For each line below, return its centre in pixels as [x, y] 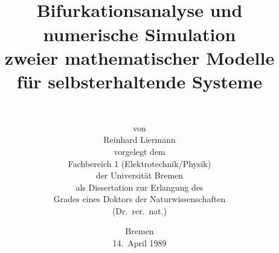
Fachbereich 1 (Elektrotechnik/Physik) [139, 163]
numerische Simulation [139, 34]
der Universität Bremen [139, 175]
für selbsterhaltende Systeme [139, 81]
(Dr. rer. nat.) [139, 210]
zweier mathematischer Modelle [139, 57]
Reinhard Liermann [139, 140]
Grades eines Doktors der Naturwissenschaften [139, 199]
